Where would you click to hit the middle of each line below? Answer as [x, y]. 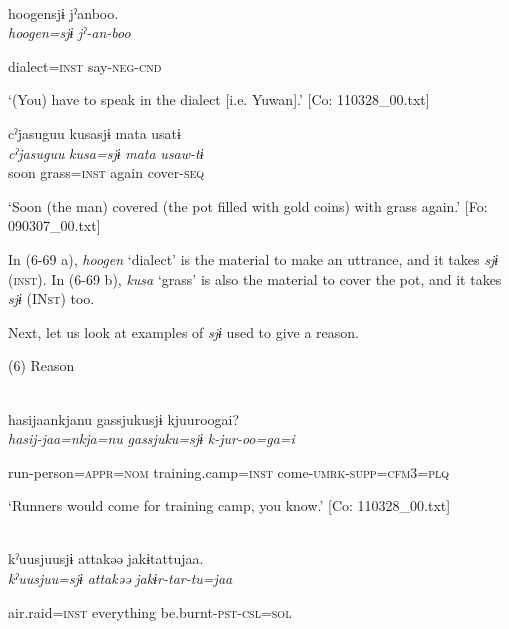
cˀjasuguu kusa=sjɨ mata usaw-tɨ [106, 152]
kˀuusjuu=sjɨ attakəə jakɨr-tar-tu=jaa [120, 578]
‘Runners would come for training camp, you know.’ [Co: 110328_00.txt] [229, 505]
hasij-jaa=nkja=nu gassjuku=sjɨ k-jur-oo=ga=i [151, 438]
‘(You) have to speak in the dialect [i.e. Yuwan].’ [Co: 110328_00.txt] [219, 99]
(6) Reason [41, 365]
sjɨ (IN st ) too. [51, 298]
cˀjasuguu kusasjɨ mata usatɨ [94, 132]
